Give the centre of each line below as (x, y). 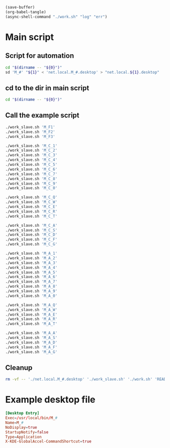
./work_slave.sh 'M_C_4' (31, 160)
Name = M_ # (14, 423)
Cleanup (19, 368)
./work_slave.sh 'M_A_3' (31, 263)
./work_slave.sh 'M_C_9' (31, 183)
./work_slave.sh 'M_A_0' (31, 296)
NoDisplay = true (21, 427)
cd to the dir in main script (47, 88)
